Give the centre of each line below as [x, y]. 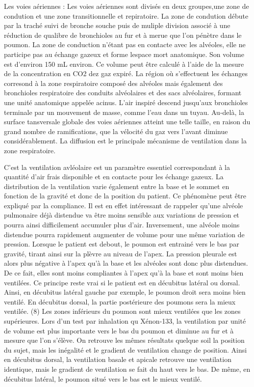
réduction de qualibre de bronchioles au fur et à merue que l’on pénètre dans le [123, 35]
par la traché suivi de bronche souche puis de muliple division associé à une [117, 25]
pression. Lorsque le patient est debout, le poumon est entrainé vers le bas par [122, 244]
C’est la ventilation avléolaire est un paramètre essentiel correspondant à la [117, 167]
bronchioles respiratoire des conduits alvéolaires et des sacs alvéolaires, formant [123, 93]
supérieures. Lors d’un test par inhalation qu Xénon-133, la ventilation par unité [125, 321]
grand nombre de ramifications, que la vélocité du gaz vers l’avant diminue [116, 131]
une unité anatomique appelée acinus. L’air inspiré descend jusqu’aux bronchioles [126, 102]
